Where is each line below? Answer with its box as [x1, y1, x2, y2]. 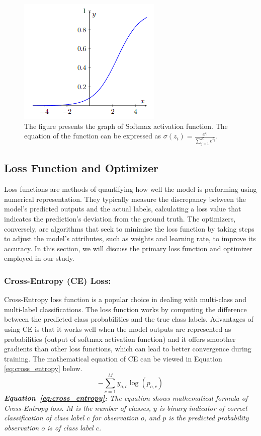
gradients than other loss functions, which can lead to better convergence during [4, 343, 251, 354]
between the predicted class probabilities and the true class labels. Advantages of [4, 314, 253, 324]
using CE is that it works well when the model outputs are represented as [4, 323, 231, 334]
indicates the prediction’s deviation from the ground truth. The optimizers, [4, 213, 236, 224]
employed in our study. [4, 253, 74, 263]
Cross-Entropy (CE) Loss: [4, 274, 111, 286]
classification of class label [4, 412, 84, 423]
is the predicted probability [168, 412, 249, 423]
